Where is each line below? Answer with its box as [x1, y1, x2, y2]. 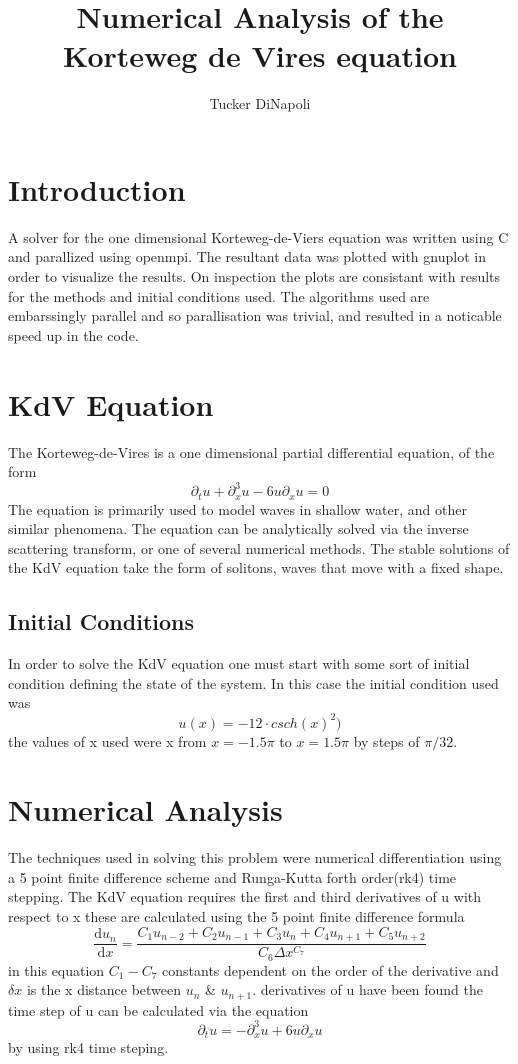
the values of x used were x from [8, 730, 207, 751]
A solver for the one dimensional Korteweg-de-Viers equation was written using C [8, 226, 509, 247]
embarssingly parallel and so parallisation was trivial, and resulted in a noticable [8, 305, 502, 326]
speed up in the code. [8, 324, 139, 345]
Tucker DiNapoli [209, 93, 311, 114]
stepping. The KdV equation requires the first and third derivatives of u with [8, 886, 482, 907]
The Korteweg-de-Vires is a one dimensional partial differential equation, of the [8, 441, 495, 462]
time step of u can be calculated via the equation [8, 999, 309, 1020]
